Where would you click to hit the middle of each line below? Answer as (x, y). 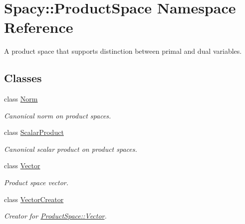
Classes (23, 78)
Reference (39, 27)
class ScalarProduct (34, 132)
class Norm (21, 99)
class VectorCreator (34, 199)
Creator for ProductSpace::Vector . (55, 216)
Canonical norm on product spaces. (58, 115)
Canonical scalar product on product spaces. (71, 149)
